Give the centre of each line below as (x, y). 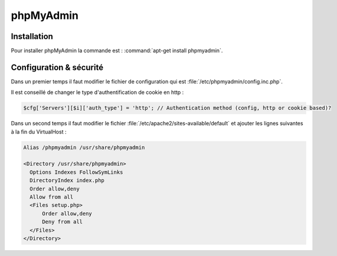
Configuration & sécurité (57, 67)
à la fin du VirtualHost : (39, 132)
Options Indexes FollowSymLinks (76, 172)
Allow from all (52, 197)
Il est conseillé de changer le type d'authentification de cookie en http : (97, 92)
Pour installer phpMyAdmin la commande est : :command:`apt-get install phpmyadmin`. (117, 51)
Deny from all (62, 222)
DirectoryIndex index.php (67, 181)
